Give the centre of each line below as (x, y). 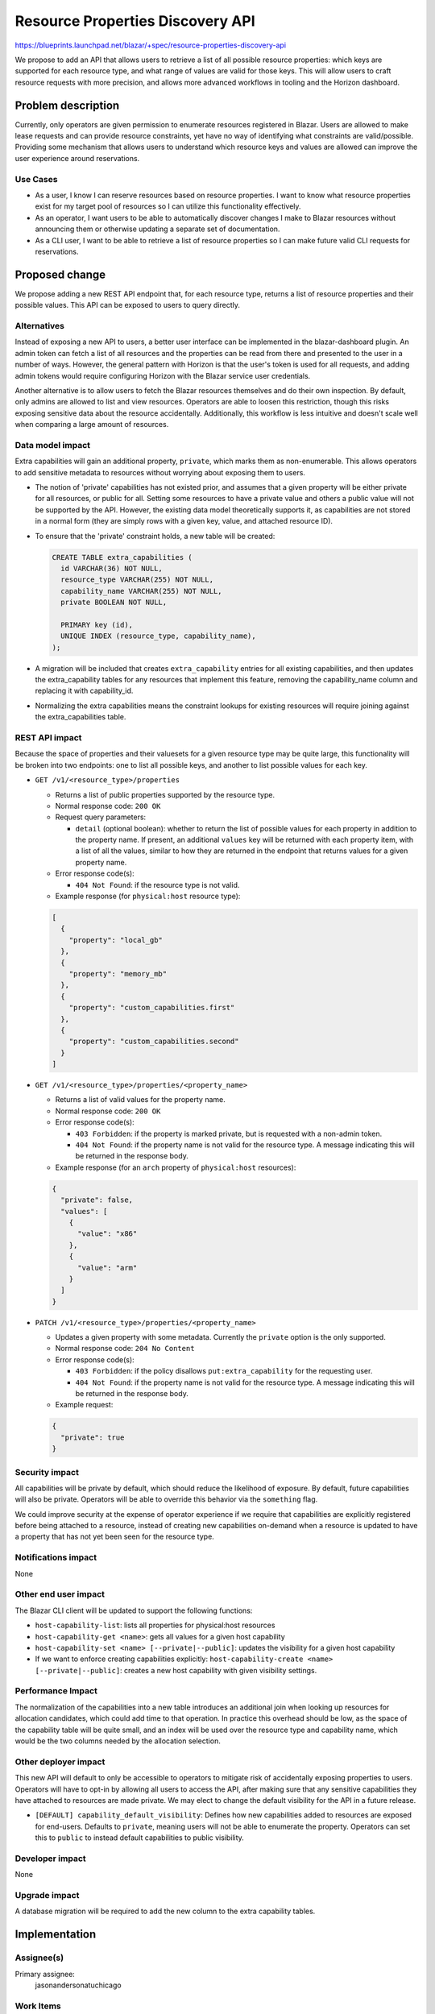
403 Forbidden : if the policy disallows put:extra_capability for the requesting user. (224, 1371)
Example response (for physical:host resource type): (148, 896)
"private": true (93, 1437)
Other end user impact (60, 1594)
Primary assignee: (45, 1974)
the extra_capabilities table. (81, 717)
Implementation (56, 1935)
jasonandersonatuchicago (78, 1985)
